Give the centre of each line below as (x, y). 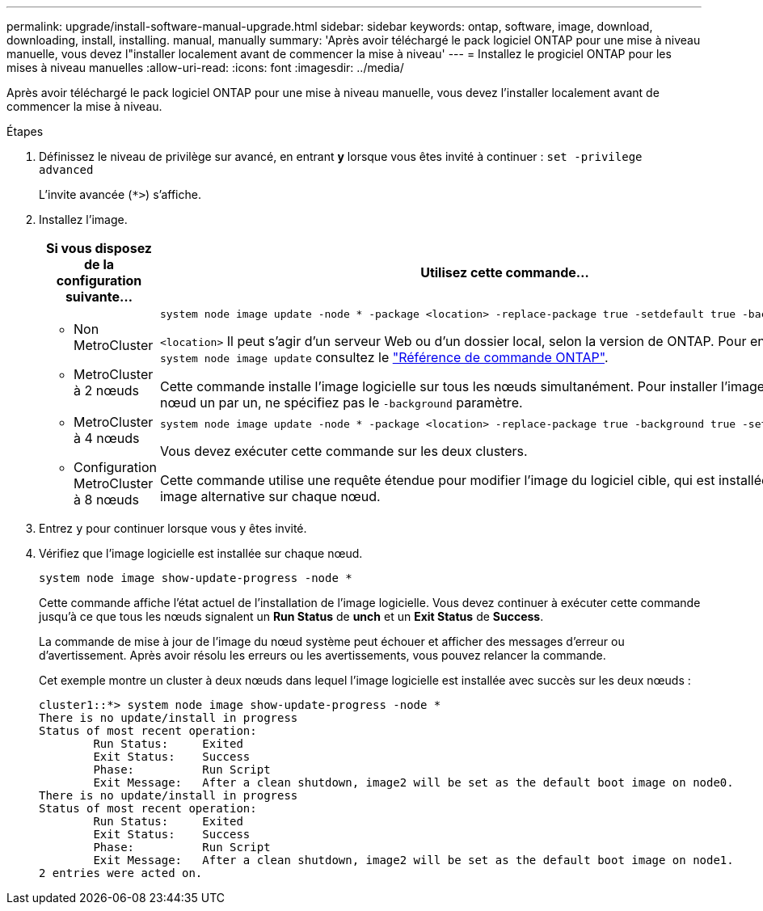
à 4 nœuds (107, 438)
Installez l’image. (83, 219)
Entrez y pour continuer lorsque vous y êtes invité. (173, 528)
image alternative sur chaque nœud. (270, 496)
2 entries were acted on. (121, 873)
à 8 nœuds (107, 500)
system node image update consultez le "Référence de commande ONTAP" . (384, 357)
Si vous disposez (99, 248)
